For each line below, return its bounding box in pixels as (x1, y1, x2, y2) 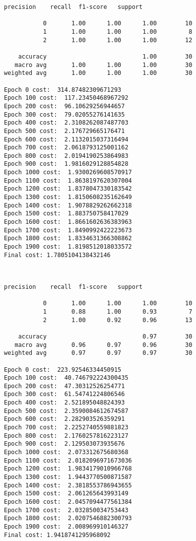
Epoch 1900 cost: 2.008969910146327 (4, 523, 129, 530)
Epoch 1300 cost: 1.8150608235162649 (4, 194, 132, 201)
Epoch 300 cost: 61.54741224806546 (4, 391, 125, 398)
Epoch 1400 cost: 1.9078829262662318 (4, 202, 132, 209)
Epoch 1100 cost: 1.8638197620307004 (4, 177, 132, 184)
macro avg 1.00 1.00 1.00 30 (14, 61, 193, 68)
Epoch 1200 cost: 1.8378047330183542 (4, 185, 132, 193)
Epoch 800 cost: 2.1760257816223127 (4, 432, 129, 439)
